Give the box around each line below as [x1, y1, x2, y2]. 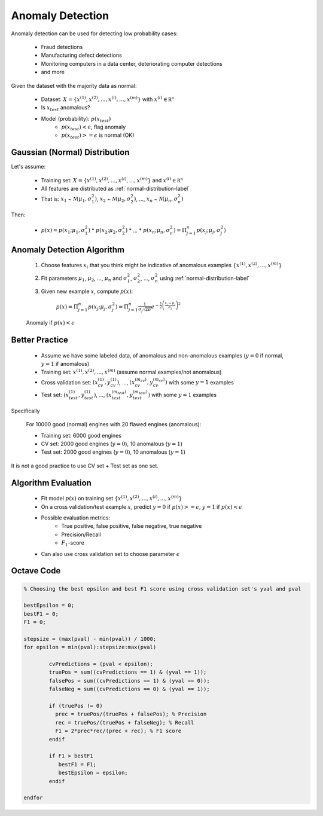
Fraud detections [41, 43, 83, 50]
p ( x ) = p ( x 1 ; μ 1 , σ [41, 227, 86, 236]
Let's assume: [11, 163, 46, 170]
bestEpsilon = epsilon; [58, 769, 128, 777]
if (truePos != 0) [48, 702, 103, 710]
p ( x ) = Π [56, 304, 78, 310]
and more [41, 69, 65, 76]
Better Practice [11, 335, 69, 345]
